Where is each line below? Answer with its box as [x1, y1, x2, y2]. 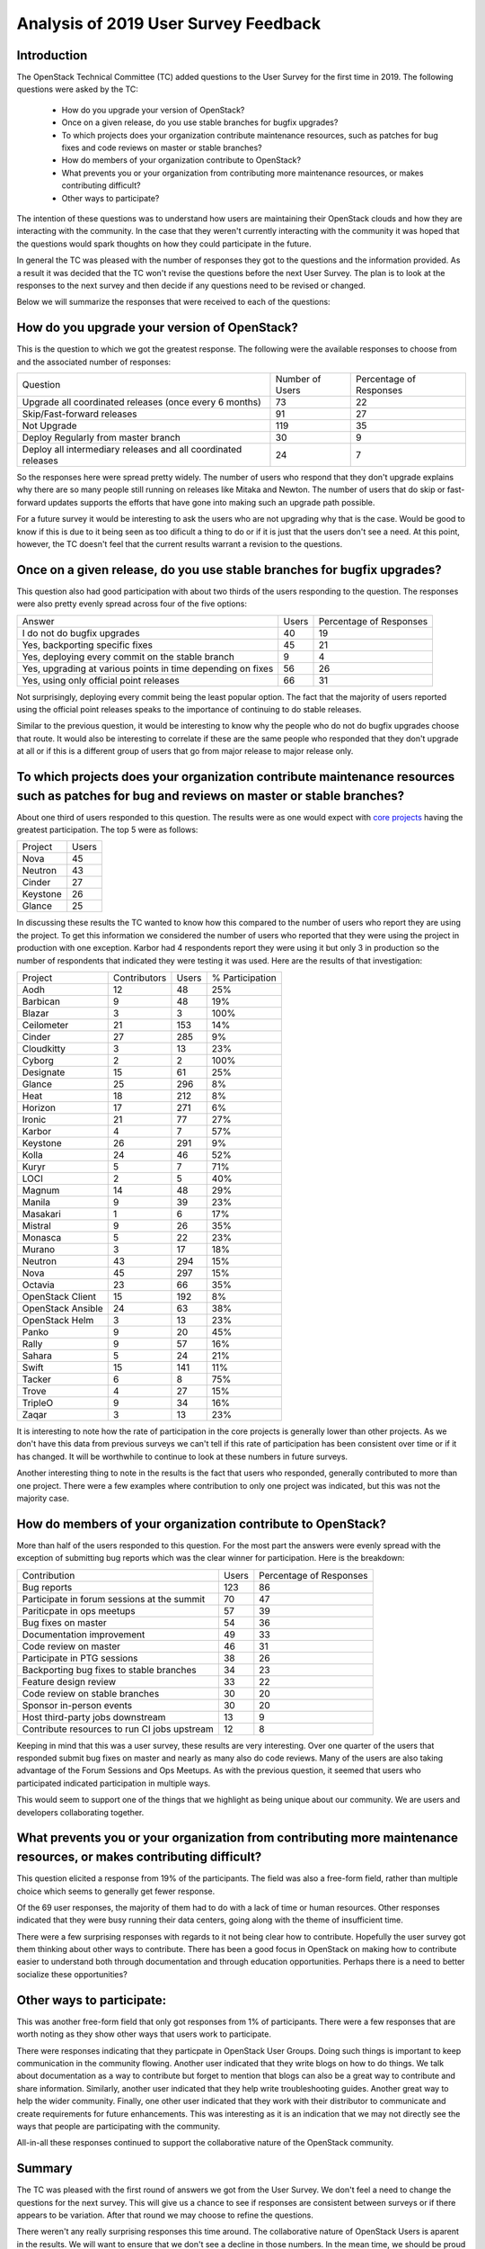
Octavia [22, 1278, 56, 1291]
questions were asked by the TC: [16, 84, 139, 94]
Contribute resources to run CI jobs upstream [22, 1723, 215, 1735]
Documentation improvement [22, 1628, 145, 1641]
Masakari [22, 1208, 62, 1221]
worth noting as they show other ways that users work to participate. [16, 2029, 271, 2039]
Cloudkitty [22, 1043, 66, 1055]
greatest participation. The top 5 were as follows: [16, 824, 198, 836]
